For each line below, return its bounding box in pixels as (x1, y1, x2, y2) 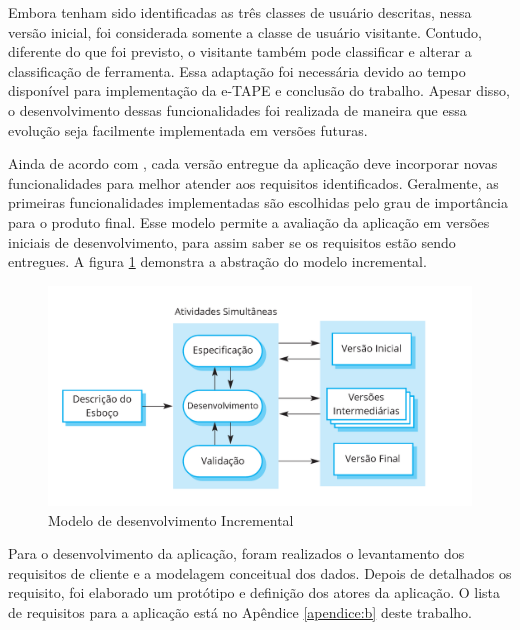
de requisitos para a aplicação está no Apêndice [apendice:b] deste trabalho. (8, 601, 473, 622)
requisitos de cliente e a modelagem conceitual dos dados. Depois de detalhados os (8, 562, 512, 583)
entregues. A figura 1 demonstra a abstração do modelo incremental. (8, 251, 427, 272)
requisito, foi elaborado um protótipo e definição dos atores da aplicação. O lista (8, 582, 501, 603)
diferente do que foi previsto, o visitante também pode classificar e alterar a (8, 41, 472, 62)
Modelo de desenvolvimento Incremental (48, 509, 294, 530)
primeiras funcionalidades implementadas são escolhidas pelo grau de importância (8, 192, 508, 213)
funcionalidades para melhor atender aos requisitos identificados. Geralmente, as (8, 172, 499, 193)
